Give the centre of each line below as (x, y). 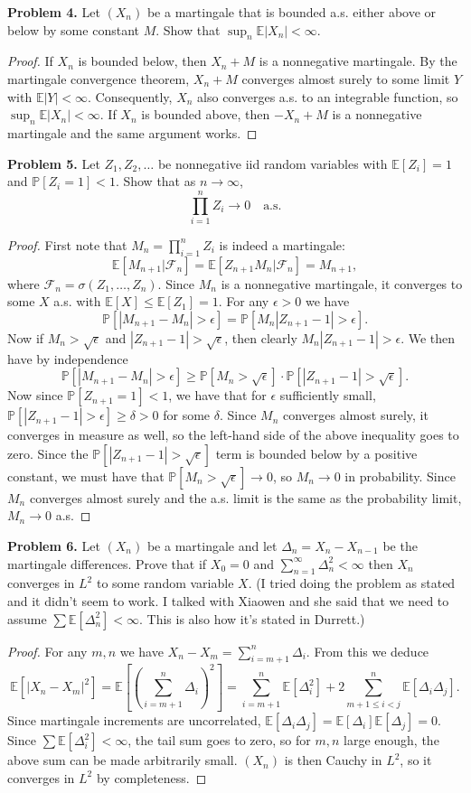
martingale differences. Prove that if (107, 563)
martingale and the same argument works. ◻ (132, 132)
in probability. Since (400, 476)
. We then (428, 337)
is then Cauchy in (333, 760)
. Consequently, (130, 96)
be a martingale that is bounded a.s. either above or (292, 12)
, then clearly (261, 337)
